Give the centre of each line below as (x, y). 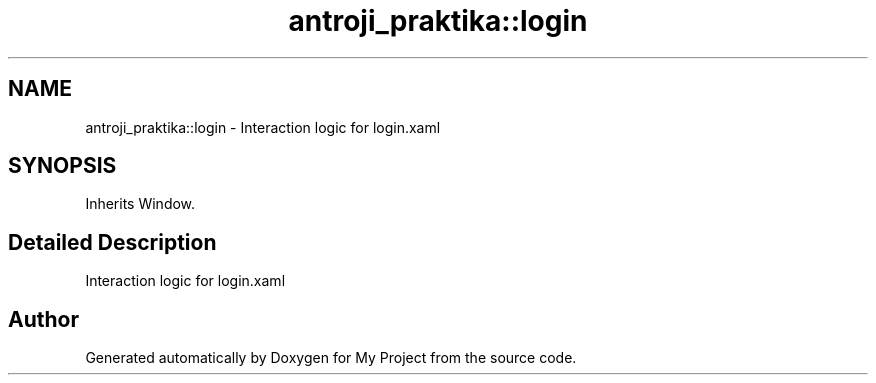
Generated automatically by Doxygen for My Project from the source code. (331, 358)
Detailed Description (112, 242)
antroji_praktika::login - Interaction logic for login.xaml (263, 127)
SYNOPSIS (62, 166)
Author (43, 319)
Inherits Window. (140, 204)
